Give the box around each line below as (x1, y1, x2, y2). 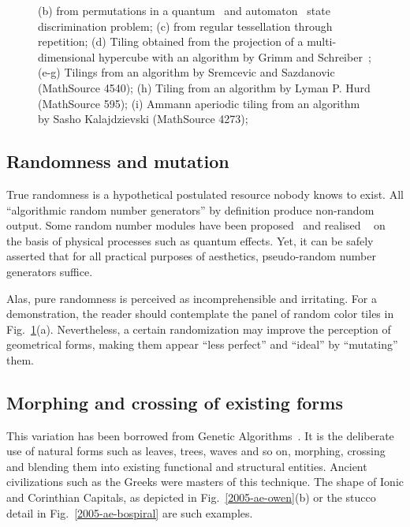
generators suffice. (6, 263, 93, 279)
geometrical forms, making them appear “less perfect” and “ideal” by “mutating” (6, 336, 398, 353)
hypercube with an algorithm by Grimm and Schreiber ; (99, 48, 371, 65)
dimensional (38, 48, 95, 65)
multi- (307, 33, 337, 50)
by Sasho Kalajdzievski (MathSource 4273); (38, 110, 248, 127)
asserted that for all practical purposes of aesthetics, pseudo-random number (6, 248, 376, 264)
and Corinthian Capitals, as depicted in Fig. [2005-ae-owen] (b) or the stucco (6, 489, 376, 506)
